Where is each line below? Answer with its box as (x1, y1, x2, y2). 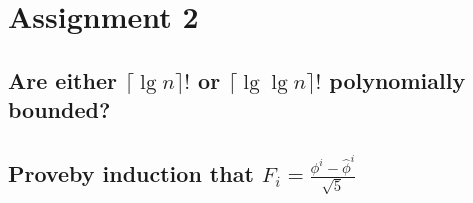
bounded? (8, 94, 111, 125)
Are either (8, 64, 117, 95)
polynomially (329, 64, 466, 95)
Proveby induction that (8, 158, 254, 189)
